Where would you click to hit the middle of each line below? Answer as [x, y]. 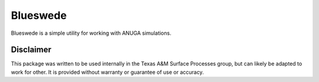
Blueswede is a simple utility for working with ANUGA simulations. [91, 33]
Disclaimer [31, 50]
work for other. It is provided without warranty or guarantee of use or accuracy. [107, 72]
